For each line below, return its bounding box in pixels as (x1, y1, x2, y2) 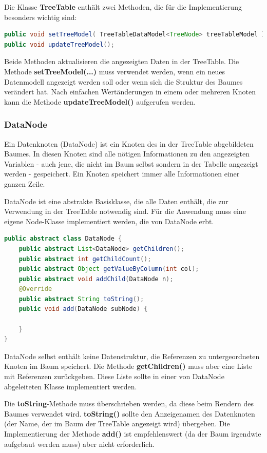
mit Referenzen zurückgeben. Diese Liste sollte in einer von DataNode (4, 371, 224, 382)
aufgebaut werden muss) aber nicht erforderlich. (4, 438, 155, 449)
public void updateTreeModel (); (4, 41, 115, 48)
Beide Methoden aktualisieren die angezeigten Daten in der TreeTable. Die (4, 56, 239, 67)
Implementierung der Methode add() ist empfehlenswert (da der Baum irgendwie (4, 428, 261, 439)
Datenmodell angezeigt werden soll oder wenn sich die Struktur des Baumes (4, 76, 243, 87)
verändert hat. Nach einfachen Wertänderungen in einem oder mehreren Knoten (4, 86, 256, 97)
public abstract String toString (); (18, 295, 144, 303)
